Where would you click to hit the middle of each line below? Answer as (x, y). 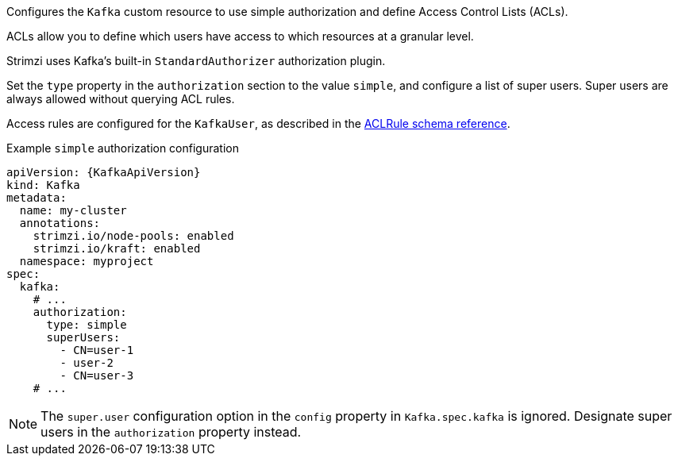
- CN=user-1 (97, 350)
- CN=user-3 (97, 375)
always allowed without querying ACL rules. (121, 99)
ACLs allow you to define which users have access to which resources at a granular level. (240, 36)
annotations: (60, 223)
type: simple (87, 325)
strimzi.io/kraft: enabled (117, 248)
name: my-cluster (73, 210)
